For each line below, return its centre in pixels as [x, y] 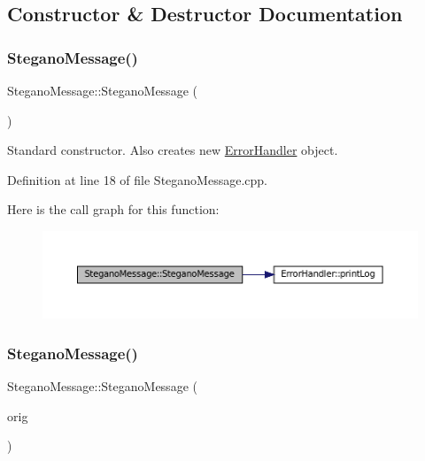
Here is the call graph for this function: [113, 209]
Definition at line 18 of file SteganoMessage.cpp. [137, 179]
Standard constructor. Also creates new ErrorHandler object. [173, 150]
